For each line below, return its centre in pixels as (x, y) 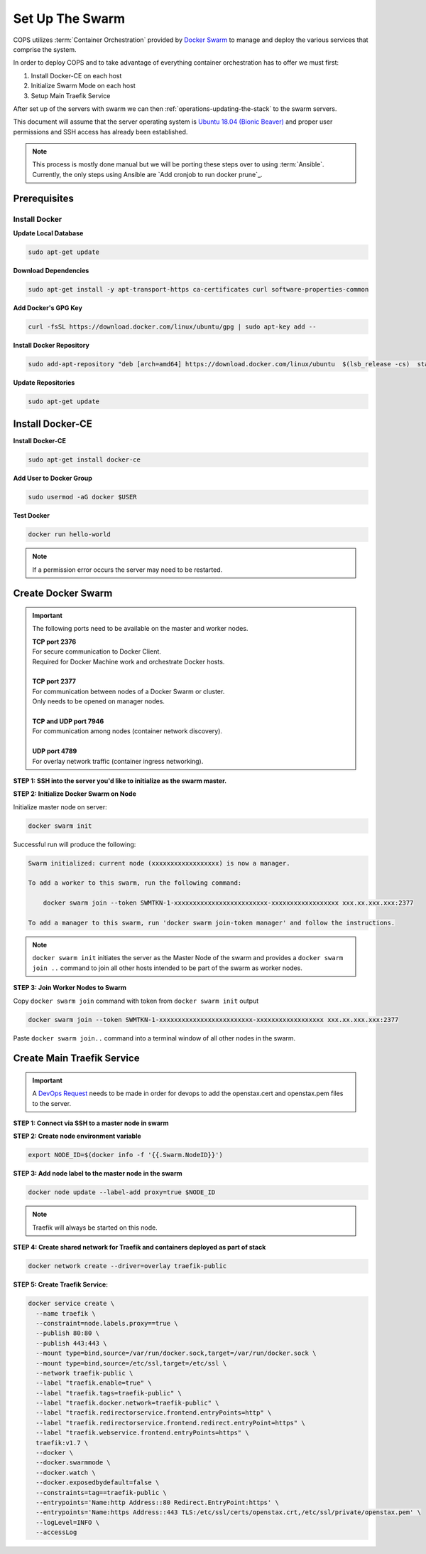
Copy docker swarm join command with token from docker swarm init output (136, 1001)
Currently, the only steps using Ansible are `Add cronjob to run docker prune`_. (147, 174)
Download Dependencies (51, 270)
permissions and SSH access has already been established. (100, 132)
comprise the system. (45, 49)
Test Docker (31, 516)
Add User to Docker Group (53, 478)
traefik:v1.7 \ (62, 1443)
